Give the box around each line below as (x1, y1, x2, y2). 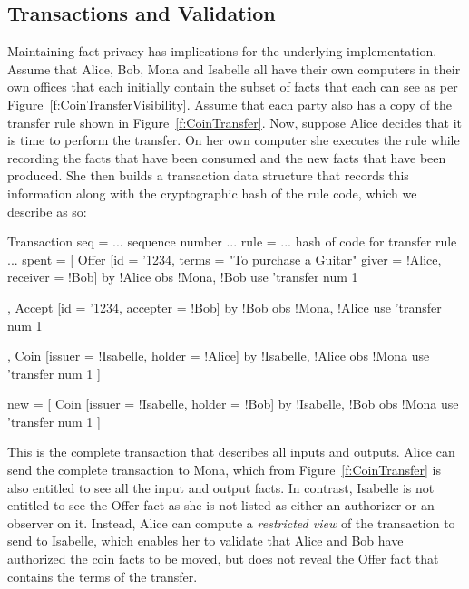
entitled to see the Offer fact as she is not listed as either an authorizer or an (7, 496, 435, 515)
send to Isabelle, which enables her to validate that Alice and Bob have (7, 531, 404, 550)
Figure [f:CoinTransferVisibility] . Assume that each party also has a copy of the (7, 94, 453, 113)
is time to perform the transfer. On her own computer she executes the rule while (7, 130, 460, 150)
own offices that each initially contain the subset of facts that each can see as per (7, 77, 458, 96)
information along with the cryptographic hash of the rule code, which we (7, 183, 417, 202)
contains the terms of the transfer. (7, 566, 198, 585)
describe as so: (7, 201, 87, 220)
